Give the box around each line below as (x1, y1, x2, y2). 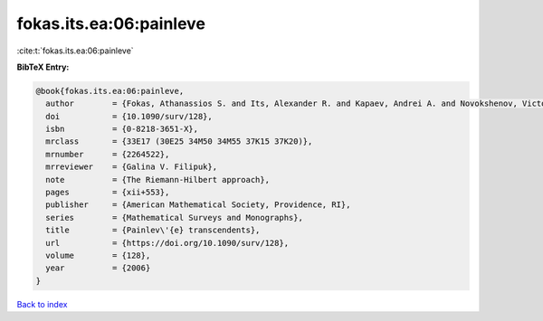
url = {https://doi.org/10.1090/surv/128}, (45, 238, 290, 248)
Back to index (16, 298, 68, 309)
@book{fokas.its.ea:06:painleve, (35, 86, 185, 96)
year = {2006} (45, 263, 151, 273)
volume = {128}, (45, 250, 151, 260)
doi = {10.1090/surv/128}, (45, 111, 213, 121)
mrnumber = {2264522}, (45, 149, 170, 159)
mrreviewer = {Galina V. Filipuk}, (45, 162, 217, 172)
